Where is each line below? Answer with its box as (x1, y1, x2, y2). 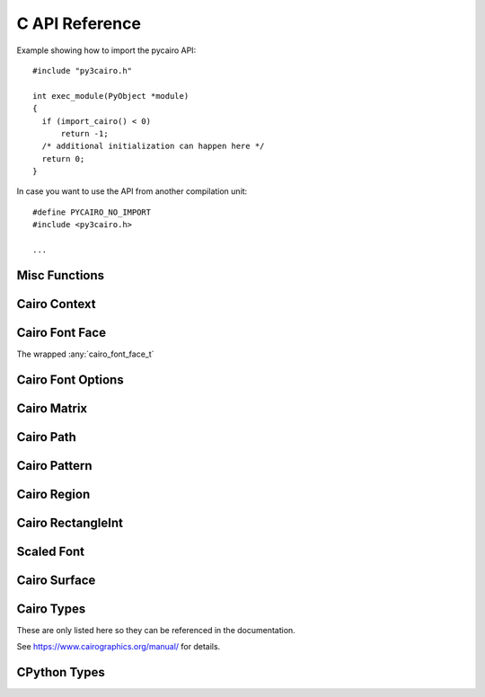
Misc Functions (16, 268, 105, 283)
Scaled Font (16, 543, 85, 559)
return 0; (41, 154, 85, 163)
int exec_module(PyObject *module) (32, 91, 190, 101)
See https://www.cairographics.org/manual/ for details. (16, 641, 221, 652)
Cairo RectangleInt (16, 515, 123, 530)
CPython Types (16, 665, 105, 680)
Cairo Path (16, 429, 76, 445)
